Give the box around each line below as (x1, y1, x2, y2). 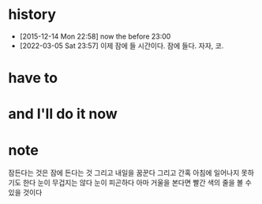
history (8, 6, 57, 24)
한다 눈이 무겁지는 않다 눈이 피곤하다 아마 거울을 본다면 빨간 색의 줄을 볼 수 (22, 178, 253, 187)
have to (8, 69, 58, 87)
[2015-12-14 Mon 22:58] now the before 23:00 (19, 32, 171, 41)
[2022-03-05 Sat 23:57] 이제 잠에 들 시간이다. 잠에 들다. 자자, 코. (19, 41, 224, 50)
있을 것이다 (8, 187, 43, 198)
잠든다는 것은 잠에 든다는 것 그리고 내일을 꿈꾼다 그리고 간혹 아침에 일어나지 (8, 168, 240, 178)
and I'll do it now (8, 105, 118, 123)
